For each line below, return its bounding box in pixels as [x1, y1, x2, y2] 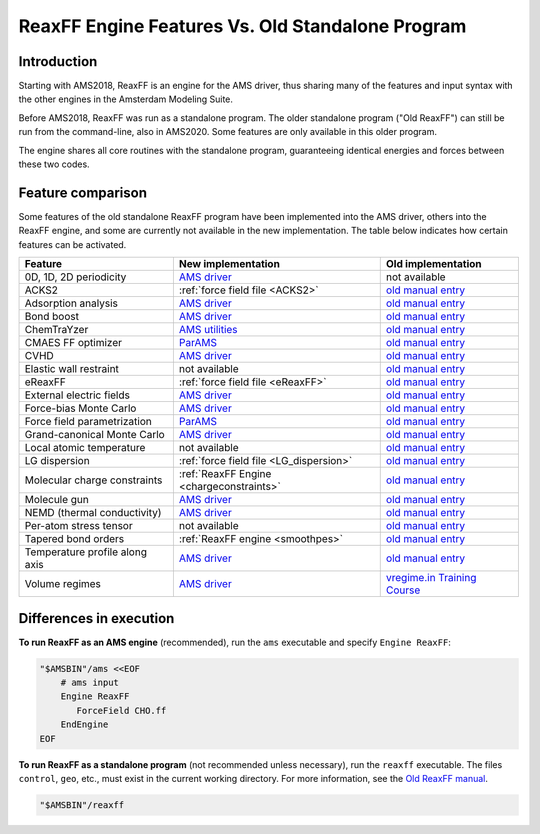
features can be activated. [18, 238, 127, 250]
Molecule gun [24, 493, 90, 507]
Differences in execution [18, 610, 175, 627]
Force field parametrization [24, 415, 152, 429]
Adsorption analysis [24, 296, 119, 310]
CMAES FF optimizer [24, 336, 123, 350]
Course [385, 583, 421, 597]
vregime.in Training [385, 571, 477, 585]
